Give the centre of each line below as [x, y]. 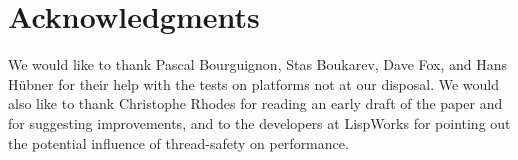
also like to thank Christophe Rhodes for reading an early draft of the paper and [255, 103]
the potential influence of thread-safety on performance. [178, 142]
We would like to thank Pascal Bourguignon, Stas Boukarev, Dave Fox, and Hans [258, 64]
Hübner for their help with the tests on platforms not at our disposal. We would [254, 83]
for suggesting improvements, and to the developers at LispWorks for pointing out [259, 122]
